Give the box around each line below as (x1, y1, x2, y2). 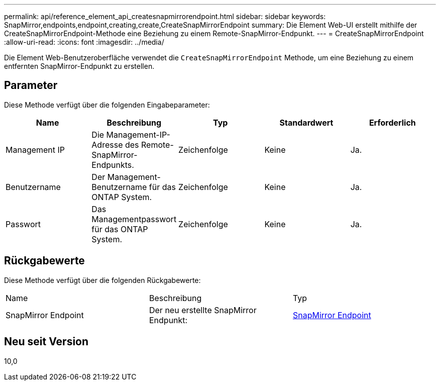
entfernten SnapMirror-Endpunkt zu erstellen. (4, 62, 155, 70)
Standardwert (279, 117, 334, 128)
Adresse (91, 139, 123, 150)
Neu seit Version (4, 335, 89, 348)
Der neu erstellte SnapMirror (149, 305, 257, 315)
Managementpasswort (91, 214, 177, 224)
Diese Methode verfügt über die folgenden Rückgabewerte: (4, 275, 201, 284)
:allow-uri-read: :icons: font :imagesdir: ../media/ (4, 38, 164, 46)
